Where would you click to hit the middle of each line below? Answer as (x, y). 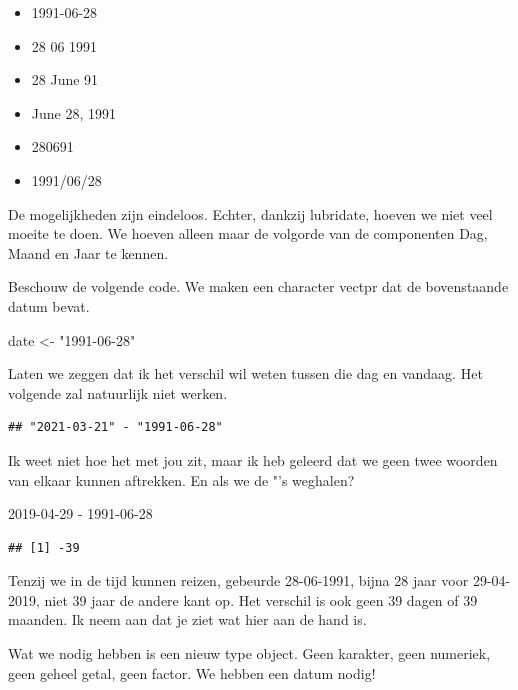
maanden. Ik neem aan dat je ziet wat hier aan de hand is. (187, 619)
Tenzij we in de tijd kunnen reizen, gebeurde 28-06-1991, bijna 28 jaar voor (238, 580)
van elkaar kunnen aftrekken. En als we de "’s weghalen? (181, 479)
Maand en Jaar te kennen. (88, 252)
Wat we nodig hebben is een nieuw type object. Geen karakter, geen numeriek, (249, 653)
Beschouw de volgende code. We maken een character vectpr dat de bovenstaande (258, 286)
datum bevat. (49, 305)
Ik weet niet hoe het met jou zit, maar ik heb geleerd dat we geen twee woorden (253, 459)
